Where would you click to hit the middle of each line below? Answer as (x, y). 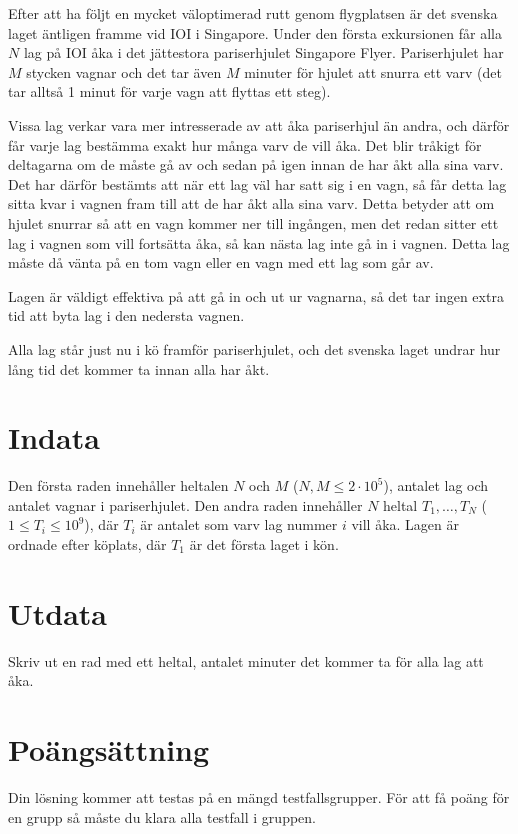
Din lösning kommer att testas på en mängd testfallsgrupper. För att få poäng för (259, 797)
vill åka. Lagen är (405, 524)
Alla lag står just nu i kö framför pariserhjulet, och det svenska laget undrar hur (254, 348)
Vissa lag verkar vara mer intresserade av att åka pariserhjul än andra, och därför (259, 124)
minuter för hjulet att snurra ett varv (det (373, 71)
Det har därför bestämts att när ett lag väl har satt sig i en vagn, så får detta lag (257, 183)
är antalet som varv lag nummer (239, 524)
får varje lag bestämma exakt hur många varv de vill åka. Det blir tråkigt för (245, 144)
